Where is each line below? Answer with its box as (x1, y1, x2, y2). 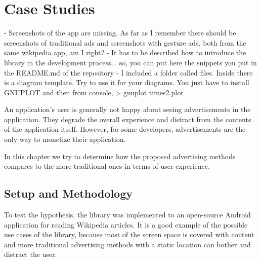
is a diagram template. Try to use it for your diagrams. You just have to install (4, 77, 249, 88)
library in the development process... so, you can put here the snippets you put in (4, 57, 257, 67)
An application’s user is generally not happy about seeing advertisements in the (4, 104, 251, 115)
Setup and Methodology (4, 185, 133, 201)
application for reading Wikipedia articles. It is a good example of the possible (4, 219, 248, 230)
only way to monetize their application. (4, 134, 126, 144)
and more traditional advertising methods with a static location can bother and (4, 239, 251, 249)
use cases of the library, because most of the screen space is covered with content (4, 229, 254, 240)
